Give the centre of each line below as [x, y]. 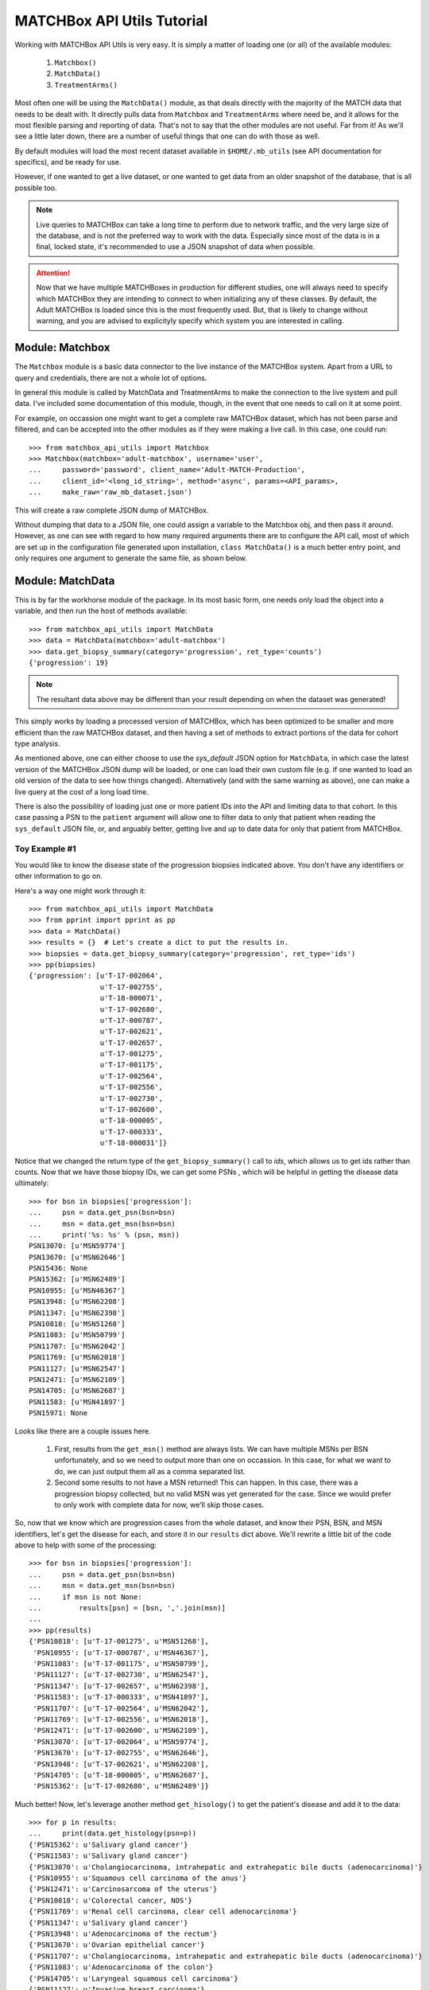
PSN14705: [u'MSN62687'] [77, 1391]
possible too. [36, 188]
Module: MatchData [65, 581]
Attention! [53, 273]
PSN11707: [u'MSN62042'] [77, 1346]
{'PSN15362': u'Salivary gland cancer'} [108, 1844]
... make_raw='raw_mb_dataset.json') [110, 492]
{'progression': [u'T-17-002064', [96, 976]
